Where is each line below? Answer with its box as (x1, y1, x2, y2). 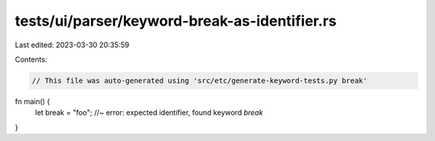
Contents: (14, 54, 48, 64)
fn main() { (14, 96, 51, 106)
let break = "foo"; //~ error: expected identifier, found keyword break (35, 108, 263, 118)
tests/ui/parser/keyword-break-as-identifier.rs (14, 12, 338, 30)
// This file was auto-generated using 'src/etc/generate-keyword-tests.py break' (31, 76, 368, 85)
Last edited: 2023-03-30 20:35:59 (14, 40, 130, 50)
